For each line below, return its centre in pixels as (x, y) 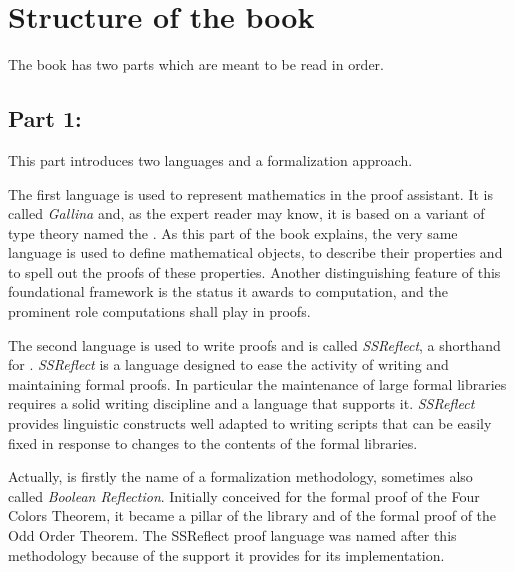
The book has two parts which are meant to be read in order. (196, 64)
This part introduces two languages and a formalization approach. (210, 159)
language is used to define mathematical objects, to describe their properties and (255, 252)
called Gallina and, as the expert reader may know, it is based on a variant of (246, 213)
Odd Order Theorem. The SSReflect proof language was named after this (232, 535)
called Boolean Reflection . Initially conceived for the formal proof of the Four (244, 495)
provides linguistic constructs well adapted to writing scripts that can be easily (250, 423)
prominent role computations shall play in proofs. (159, 311)
